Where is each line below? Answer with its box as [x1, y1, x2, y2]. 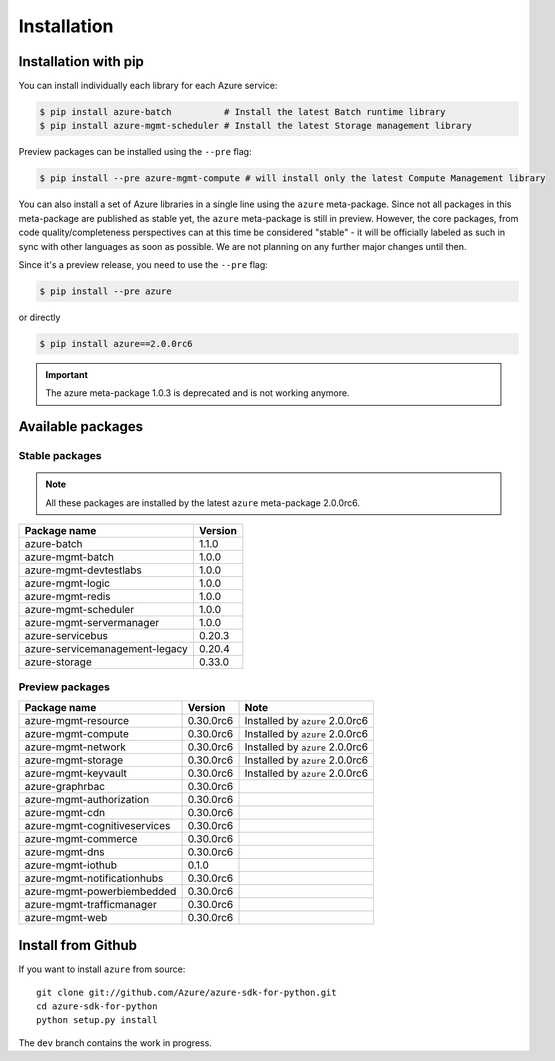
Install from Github [18, 937, 138, 954]
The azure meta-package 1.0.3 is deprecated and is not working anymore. [45, 387, 350, 399]
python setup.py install [36, 1015, 158, 1026]
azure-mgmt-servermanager [24, 616, 160, 630]
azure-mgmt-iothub [24, 858, 118, 872]
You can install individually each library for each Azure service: [18, 80, 278, 92]
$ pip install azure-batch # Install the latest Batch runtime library [39, 106, 446, 118]
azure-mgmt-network [24, 740, 127, 754]
